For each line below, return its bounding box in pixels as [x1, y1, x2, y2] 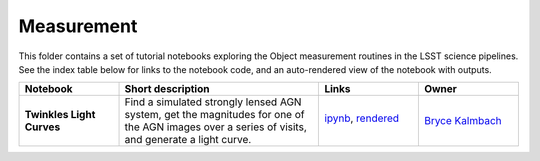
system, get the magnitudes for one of [124, 108, 305, 122]
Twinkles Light [24, 108, 96, 122]
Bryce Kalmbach [423, 114, 502, 128]
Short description [124, 82, 210, 96]
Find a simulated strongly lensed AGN [124, 95, 302, 109]
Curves [24, 120, 61, 134]
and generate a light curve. [124, 133, 252, 147]
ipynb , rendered [324, 111, 400, 125]
